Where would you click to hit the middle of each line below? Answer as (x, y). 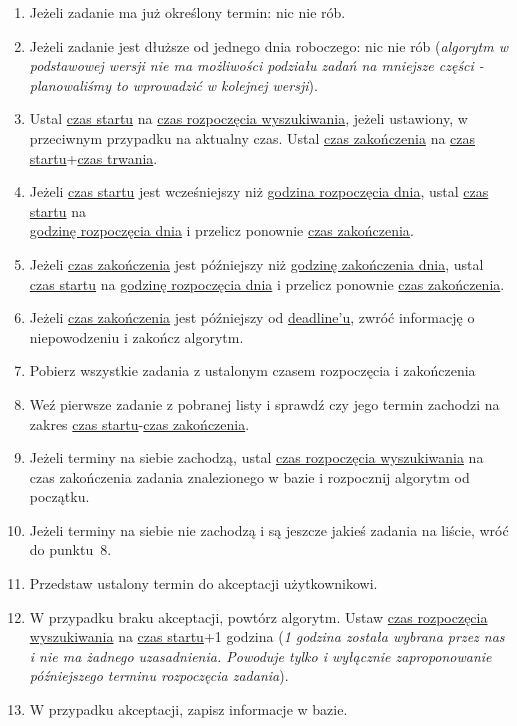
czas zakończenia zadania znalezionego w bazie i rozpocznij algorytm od (249, 476)
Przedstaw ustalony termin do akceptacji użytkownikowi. (203, 583)
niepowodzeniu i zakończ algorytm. (136, 336)
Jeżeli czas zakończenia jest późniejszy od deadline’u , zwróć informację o (252, 317)
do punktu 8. (70, 549)
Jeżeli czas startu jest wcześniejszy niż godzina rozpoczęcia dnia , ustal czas (259, 191)
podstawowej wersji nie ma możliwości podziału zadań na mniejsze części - (256, 65)
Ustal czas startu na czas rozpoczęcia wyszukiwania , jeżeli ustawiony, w (248, 118)
